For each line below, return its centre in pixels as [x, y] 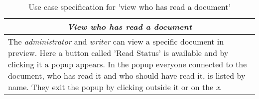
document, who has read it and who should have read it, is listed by [127, 75]
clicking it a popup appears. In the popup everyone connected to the [128, 64]
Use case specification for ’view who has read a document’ [129, 7]
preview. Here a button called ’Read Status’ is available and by [118, 53]
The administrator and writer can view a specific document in [116, 41]
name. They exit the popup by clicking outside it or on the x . [115, 87]
